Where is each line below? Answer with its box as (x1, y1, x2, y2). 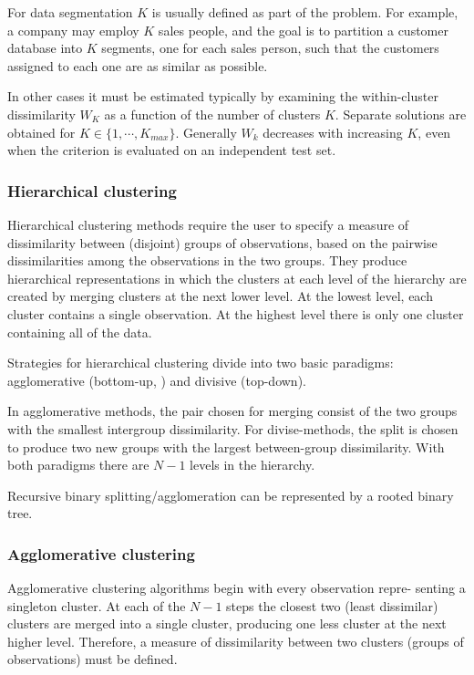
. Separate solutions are (335, 104, 467, 123)
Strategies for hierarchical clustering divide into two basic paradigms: (7, 353, 394, 372)
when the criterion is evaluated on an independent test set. (7, 140, 336, 160)
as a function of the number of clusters (104, 104, 321, 123)
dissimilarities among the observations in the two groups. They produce (7, 251, 407, 270)
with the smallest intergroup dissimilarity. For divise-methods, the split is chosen (7, 419, 459, 438)
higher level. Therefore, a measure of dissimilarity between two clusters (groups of (7, 631, 464, 650)
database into (7, 38, 83, 57)
